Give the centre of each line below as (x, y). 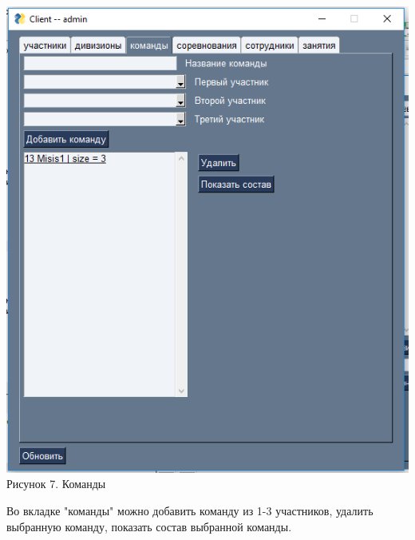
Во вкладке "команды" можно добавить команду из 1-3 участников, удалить (190, 510)
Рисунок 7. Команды (56, 484)
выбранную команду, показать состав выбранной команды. (149, 526)
